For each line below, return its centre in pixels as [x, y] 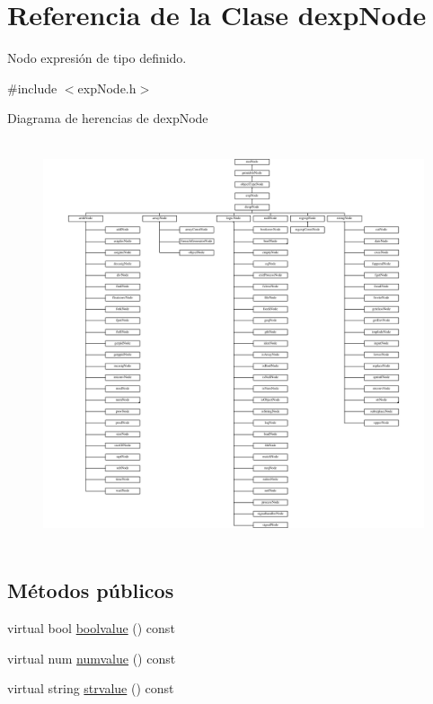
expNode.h [107, 88]
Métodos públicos [91, 590]
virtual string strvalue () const [91, 688]
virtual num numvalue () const [92, 658]
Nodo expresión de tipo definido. [97, 58]
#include [32, 88]
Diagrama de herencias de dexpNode [108, 118]
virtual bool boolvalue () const [91, 628]
